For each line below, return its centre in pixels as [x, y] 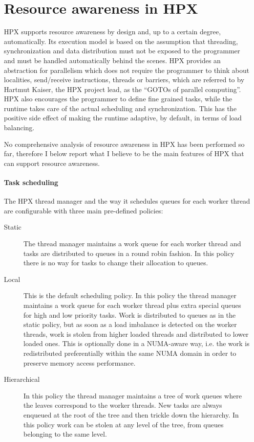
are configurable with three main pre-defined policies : [84, 210]
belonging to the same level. [65, 434]
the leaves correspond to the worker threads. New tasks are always [123, 405]
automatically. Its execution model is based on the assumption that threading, [121, 41]
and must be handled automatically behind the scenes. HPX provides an [112, 60]
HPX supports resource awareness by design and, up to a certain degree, [112, 32]
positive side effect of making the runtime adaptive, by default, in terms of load [123, 118]
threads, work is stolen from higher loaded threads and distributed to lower [136, 334]
